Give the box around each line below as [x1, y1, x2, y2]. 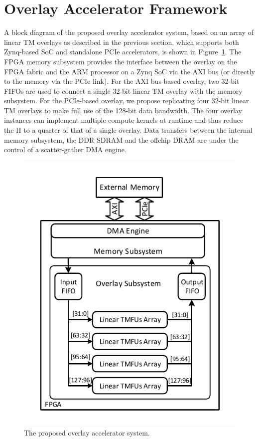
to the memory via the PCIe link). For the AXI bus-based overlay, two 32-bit [4, 76, 240, 86]
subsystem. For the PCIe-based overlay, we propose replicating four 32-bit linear [4, 95, 249, 106]
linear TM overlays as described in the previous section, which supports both [4, 36, 239, 47]
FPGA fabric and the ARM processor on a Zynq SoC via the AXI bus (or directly [4, 66, 255, 76]
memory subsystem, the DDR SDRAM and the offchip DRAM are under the [4, 134, 239, 145]
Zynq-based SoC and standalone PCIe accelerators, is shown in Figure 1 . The [4, 46, 242, 57]
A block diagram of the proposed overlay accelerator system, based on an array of [4, 27, 254, 37]
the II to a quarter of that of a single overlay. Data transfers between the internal [4, 125, 253, 135]
